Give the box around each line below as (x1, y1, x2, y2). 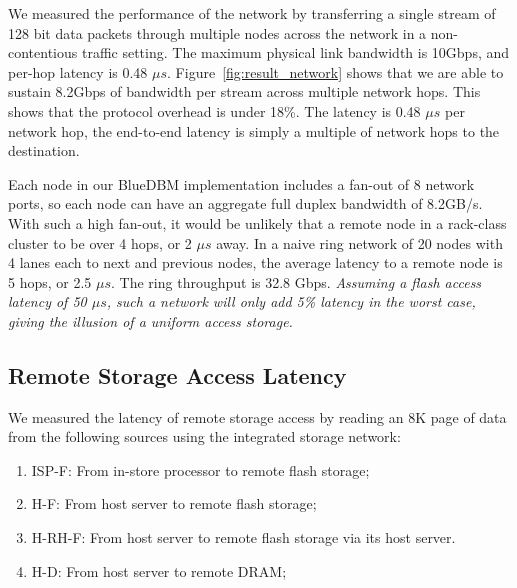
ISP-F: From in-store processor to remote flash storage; (31, 459, 370, 480)
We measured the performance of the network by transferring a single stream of (8, 3, 496, 23)
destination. (8, 140, 80, 161)
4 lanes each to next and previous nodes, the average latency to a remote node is (8, 252, 503, 273)
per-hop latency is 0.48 (8, 61, 148, 82)
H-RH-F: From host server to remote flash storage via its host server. (31, 527, 456, 548)
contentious (8, 42, 78, 63)
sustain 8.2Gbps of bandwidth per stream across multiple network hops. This (8, 81, 481, 102)
